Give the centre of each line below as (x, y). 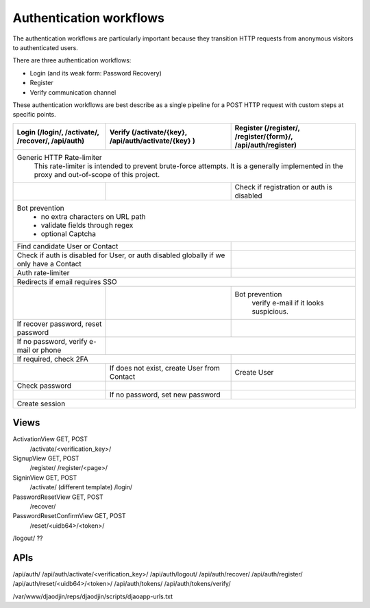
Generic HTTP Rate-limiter (59, 157)
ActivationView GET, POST (50, 439)
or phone (47, 350)
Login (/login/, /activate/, (58, 132)
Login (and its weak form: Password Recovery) (96, 73)
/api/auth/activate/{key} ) (152, 141)
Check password (44, 386)
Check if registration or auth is (283, 187)
